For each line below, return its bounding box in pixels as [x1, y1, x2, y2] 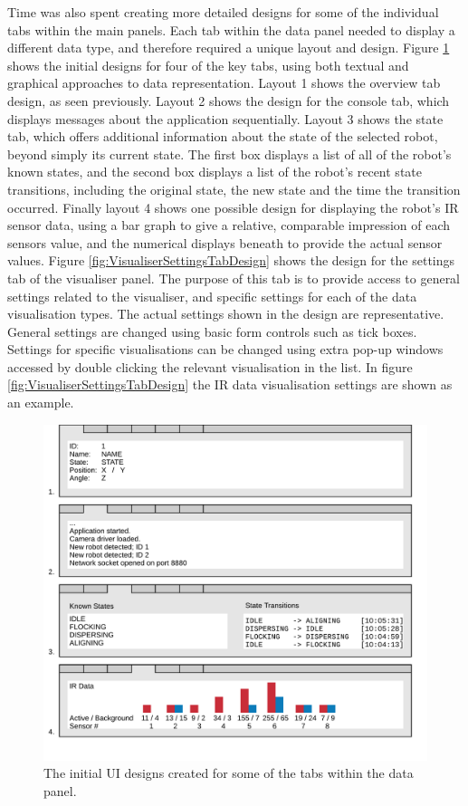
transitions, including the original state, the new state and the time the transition [7, 179, 461, 198]
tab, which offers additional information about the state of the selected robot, [7, 127, 438, 146]
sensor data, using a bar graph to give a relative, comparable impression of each [7, 216, 451, 235]
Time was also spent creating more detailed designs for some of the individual [7, 3, 439, 21]
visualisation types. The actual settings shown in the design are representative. [7, 304, 444, 323]
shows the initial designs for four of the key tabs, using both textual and [7, 55, 409, 74]
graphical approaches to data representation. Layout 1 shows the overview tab [7, 73, 441, 92]
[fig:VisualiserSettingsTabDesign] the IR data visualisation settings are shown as [7, 375, 453, 394]
